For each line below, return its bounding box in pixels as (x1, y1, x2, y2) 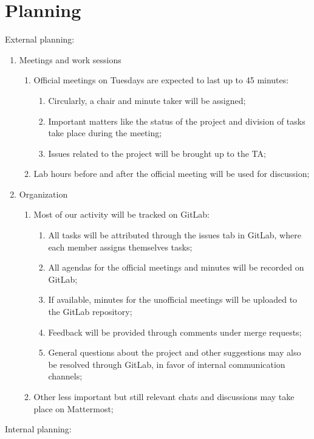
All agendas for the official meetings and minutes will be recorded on (48, 261, 304, 274)
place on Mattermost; (33, 402, 114, 415)
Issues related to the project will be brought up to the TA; (48, 147, 266, 159)
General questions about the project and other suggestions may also (48, 346, 301, 359)
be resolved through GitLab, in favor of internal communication (48, 358, 285, 370)
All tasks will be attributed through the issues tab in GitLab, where (48, 229, 301, 241)
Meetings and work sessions (19, 53, 121, 66)
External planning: (5, 33, 75, 46)
